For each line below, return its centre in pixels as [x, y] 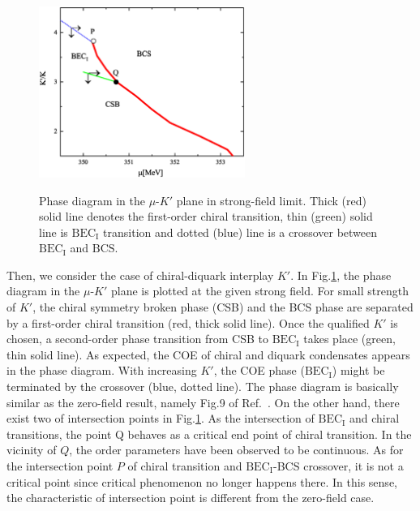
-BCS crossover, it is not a [339, 466]
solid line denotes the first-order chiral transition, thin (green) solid [206, 216]
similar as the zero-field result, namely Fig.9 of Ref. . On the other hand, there [203, 402]
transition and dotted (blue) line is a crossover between [240, 232]
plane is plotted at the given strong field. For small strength [259, 291]
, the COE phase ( [259, 370]
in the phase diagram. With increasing [102, 370]
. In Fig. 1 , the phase [341, 275]
